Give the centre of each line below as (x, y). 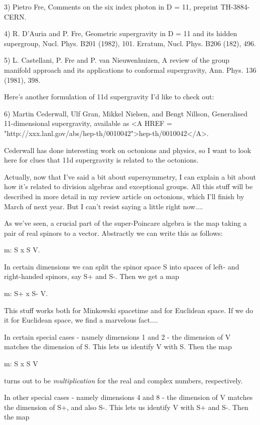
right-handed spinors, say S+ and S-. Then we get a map (92, 276)
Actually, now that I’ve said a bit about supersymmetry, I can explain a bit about (130, 176)
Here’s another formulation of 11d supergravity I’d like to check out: (109, 97)
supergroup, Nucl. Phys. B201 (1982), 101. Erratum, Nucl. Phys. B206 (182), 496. (130, 43)
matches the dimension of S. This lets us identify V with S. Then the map (118, 346)
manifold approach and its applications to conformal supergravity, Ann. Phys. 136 (130, 69)
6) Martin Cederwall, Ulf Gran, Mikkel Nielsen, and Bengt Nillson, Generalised (126, 113)
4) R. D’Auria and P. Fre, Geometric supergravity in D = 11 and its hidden (121, 33)
